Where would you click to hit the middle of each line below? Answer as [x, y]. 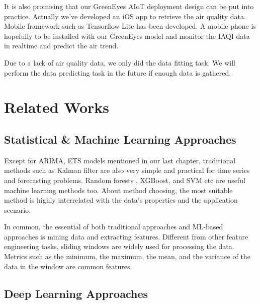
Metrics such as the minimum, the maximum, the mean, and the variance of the [127, 256]
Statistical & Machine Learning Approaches [120, 139]
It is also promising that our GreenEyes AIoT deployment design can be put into [129, 6]
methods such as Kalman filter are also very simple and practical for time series [127, 170]
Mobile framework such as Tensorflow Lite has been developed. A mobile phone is [130, 26]
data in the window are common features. [68, 266]
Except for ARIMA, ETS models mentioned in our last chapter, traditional [120, 160]
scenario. [18, 209]
